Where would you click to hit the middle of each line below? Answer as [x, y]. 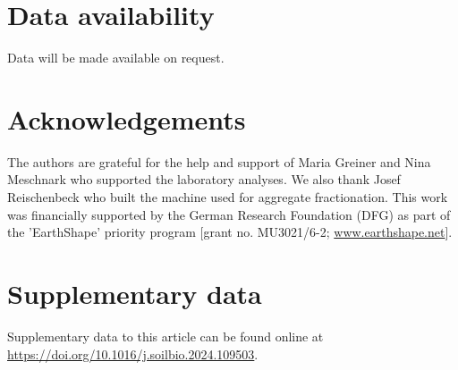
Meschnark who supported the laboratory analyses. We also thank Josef [204, 179]
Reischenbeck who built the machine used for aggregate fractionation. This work [228, 197]
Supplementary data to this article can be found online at [165, 336]
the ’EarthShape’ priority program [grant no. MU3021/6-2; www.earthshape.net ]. [230, 232]
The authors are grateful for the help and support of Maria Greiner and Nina [219, 161]
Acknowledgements [127, 118]
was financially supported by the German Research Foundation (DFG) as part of [229, 214]
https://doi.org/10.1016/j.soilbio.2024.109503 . [133, 353]
